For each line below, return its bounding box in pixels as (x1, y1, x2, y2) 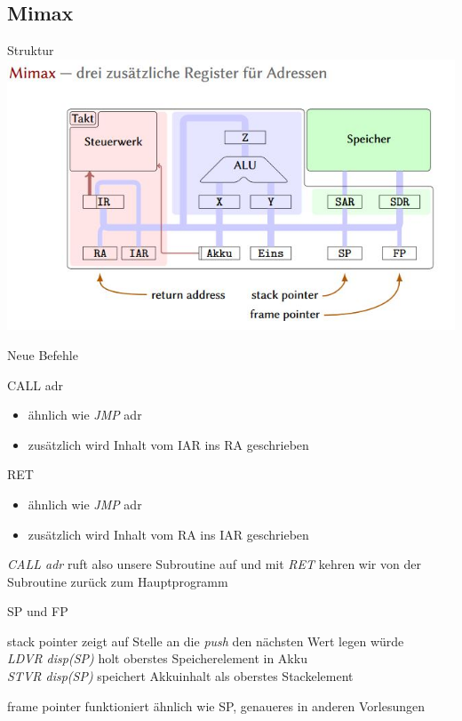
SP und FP (7, 602, 68, 621)
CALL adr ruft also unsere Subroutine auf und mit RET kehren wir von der (7, 555, 421, 573)
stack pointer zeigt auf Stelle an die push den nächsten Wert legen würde (7, 631, 404, 650)
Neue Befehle (7, 345, 78, 364)
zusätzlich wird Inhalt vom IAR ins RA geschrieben (28, 435, 309, 453)
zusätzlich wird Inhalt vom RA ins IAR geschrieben (28, 525, 309, 543)
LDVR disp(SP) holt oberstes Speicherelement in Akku (7, 649, 307, 668)
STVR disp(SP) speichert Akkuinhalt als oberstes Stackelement (7, 667, 354, 685)
